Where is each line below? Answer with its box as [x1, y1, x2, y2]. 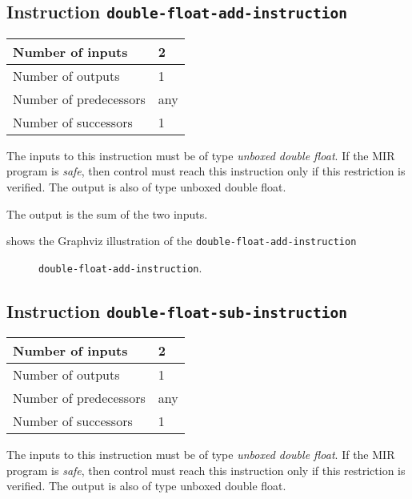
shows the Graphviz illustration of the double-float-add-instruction [6, 232, 357, 249]
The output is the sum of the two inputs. [6, 205, 208, 222]
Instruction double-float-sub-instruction [6, 298, 348, 323]
